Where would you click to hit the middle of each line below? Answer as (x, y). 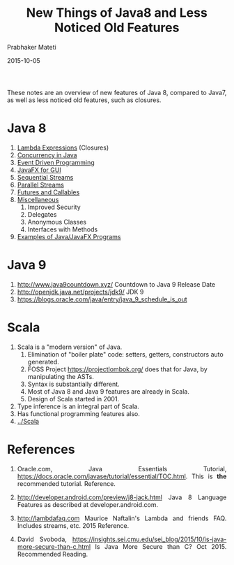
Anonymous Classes (57, 222)
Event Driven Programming (56, 162)
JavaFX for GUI (39, 170)
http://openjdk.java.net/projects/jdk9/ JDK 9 (80, 292)
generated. (44, 362)
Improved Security (54, 207)
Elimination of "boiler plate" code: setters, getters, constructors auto (125, 354)
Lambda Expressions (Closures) (63, 148)
